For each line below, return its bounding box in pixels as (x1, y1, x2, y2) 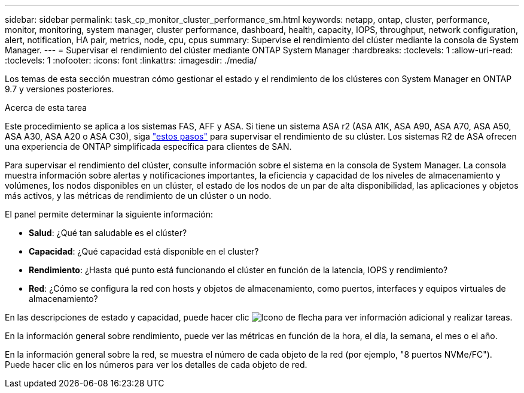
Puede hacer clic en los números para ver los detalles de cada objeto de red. (5, 359, 307, 370)
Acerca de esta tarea (5, 102, 87, 113)
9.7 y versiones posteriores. (5, 84, 114, 94)
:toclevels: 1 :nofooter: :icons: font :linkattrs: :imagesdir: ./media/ (5, 55, 257, 65)
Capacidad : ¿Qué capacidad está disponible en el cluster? (29, 246, 259, 256)
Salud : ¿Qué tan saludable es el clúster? (29, 228, 187, 238)
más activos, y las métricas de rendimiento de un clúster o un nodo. (5, 191, 272, 201)
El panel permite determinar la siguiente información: (5, 209, 214, 219)
